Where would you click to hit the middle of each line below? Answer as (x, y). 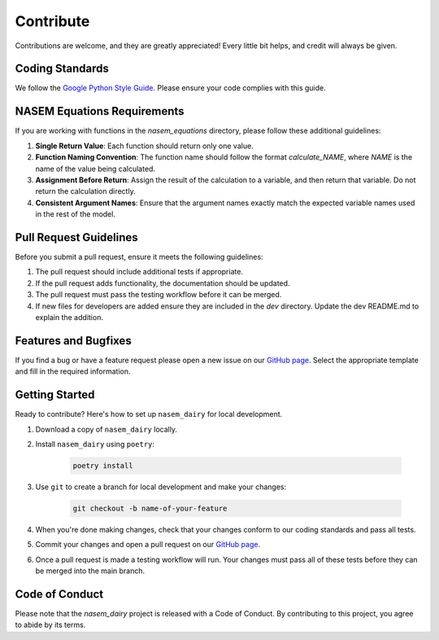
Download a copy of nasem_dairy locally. (106, 429)
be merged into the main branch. (90, 571)
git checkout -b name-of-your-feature (150, 508)
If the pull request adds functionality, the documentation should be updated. (163, 283)
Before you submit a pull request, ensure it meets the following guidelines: (139, 257)
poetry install (103, 465)
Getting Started (55, 395)
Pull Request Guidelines (76, 237)
